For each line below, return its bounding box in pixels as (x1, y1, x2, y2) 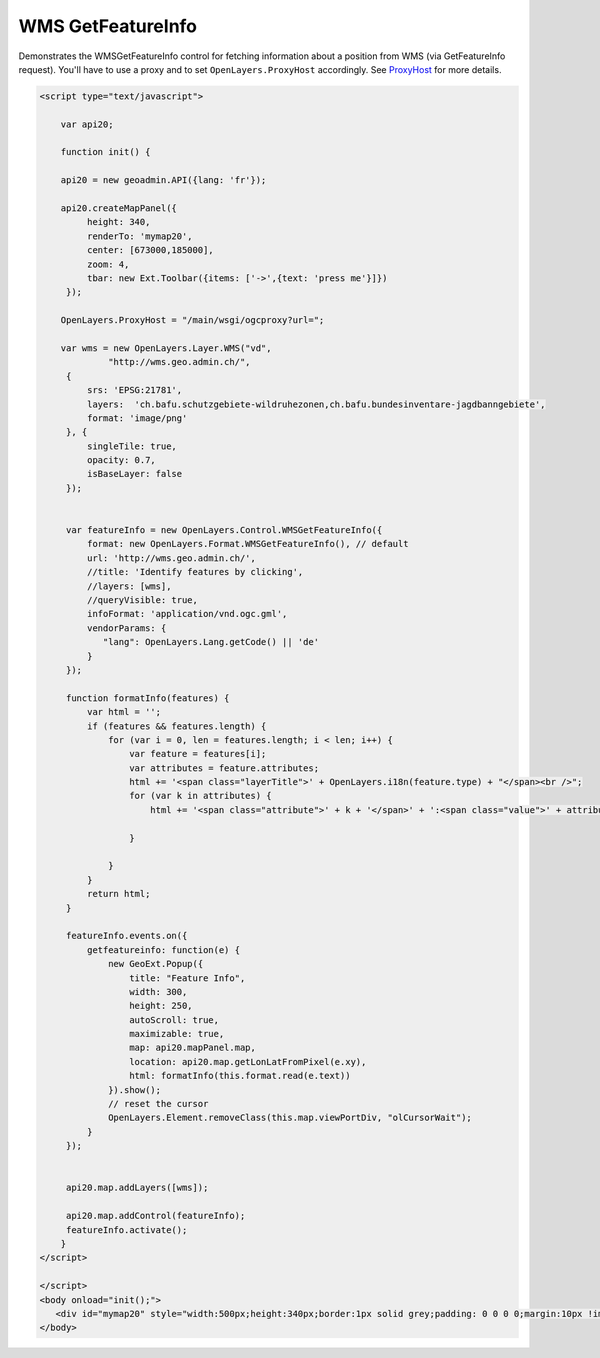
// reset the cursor (108, 1098, 209, 1110)
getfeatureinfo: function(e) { (86, 944, 240, 955)
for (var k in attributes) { (128, 790, 272, 802)
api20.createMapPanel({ (60, 203, 177, 214)
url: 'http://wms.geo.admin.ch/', (86, 552, 257, 564)
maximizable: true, (128, 1028, 225, 1040)
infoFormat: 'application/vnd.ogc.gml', (86, 608, 288, 620)
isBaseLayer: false (86, 468, 183, 480)
